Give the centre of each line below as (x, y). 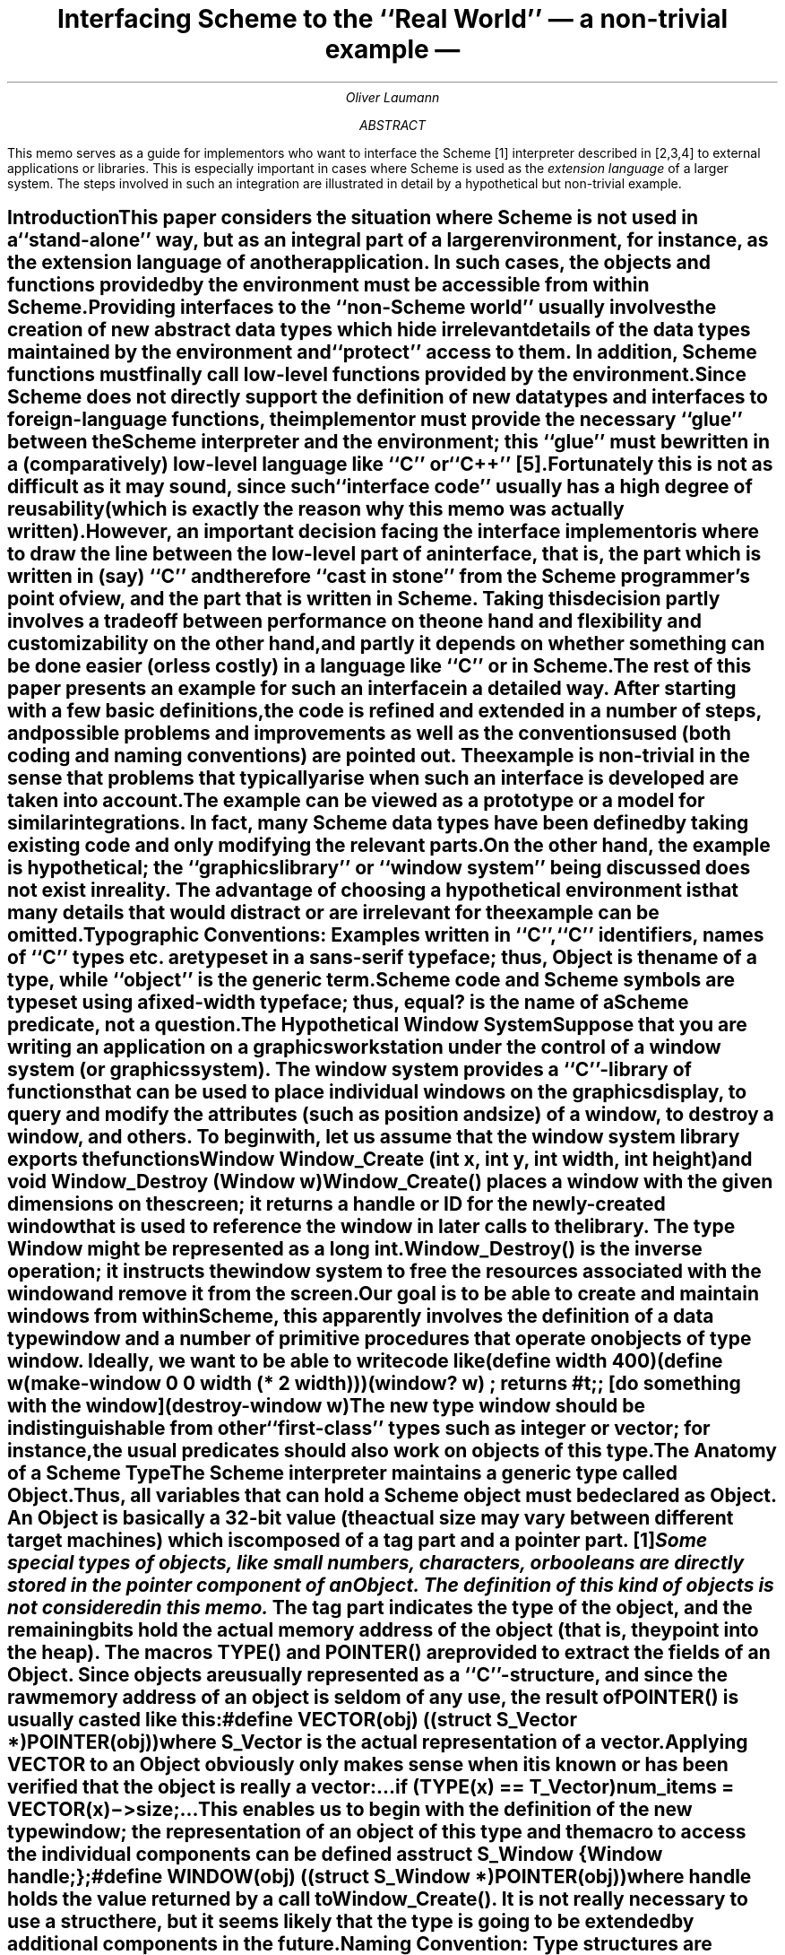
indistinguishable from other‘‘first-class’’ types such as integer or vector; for (359, 1429)
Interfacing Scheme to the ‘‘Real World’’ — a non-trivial (392, 19)
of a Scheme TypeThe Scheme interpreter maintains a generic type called (343, 1473)
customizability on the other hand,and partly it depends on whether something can (386, 644)
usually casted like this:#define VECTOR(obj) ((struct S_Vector (293, 1720)
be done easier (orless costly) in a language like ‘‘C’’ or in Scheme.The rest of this (380, 666)
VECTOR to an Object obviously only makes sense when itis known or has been (368, 1765)
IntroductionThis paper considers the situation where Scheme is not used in (353, 218)
